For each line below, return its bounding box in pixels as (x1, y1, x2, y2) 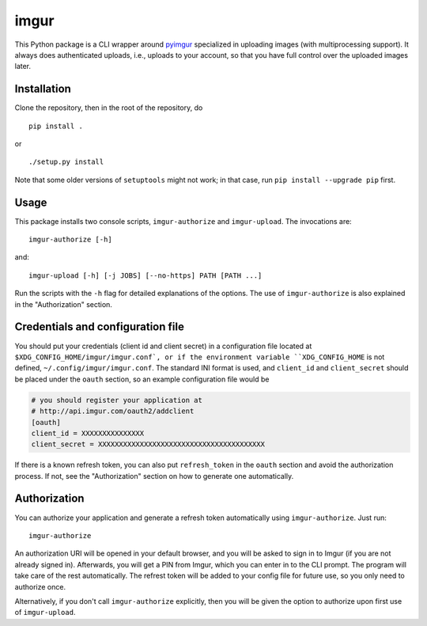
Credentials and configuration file (14, 321, 185, 334)
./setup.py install (28, 157, 104, 166)
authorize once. (14, 582, 66, 591)
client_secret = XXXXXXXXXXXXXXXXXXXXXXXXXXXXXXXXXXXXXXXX (31, 440, 265, 449)
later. (14, 62, 32, 71)
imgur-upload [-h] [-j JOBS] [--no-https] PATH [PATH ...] (28, 271, 263, 280)
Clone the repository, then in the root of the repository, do (14, 103, 203, 112)
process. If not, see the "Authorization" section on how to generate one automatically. (14, 471, 294, 480)
